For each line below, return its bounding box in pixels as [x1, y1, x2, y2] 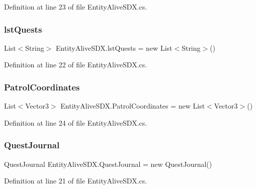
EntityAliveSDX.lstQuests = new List [55, 42, 173, 53]
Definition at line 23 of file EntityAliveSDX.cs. [4, 2, 147, 12]
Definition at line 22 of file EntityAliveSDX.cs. [4, 59, 147, 70]
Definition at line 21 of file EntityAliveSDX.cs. [4, 175, 147, 186]
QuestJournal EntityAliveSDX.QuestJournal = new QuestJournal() [4, 158, 212, 169]
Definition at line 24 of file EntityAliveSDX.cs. [4, 117, 147, 128]
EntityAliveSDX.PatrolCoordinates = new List [60, 101, 205, 111]
